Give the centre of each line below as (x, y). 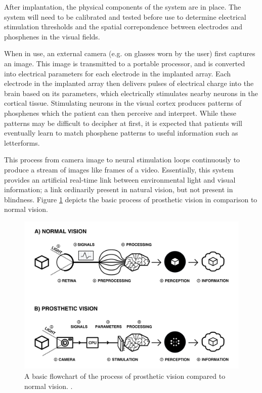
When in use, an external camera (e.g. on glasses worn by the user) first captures (130, 53)
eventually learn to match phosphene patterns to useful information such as (121, 133)
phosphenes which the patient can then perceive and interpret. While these (120, 113)
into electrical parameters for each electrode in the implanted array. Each (118, 73)
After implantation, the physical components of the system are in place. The (123, 7)
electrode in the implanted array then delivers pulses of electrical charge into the (129, 83)
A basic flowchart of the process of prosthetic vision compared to (125, 376)
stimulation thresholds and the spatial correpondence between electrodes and (123, 27)
